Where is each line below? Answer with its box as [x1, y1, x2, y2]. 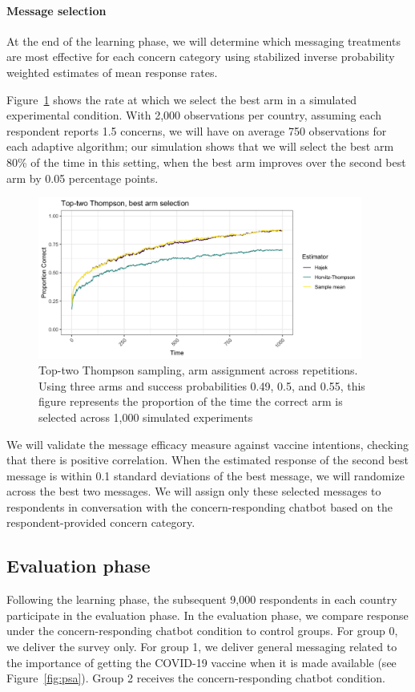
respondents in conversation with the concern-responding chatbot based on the [6, 498, 393, 515]
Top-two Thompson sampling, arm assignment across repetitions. [38, 362, 358, 378]
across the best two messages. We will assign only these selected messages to [6, 483, 381, 500]
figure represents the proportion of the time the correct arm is [38, 393, 343, 410]
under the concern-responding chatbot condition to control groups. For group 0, [6, 622, 398, 639]
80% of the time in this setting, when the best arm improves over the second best [6, 153, 406, 170]
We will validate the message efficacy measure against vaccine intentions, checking [6, 435, 409, 452]
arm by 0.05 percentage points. [6, 169, 159, 186]
